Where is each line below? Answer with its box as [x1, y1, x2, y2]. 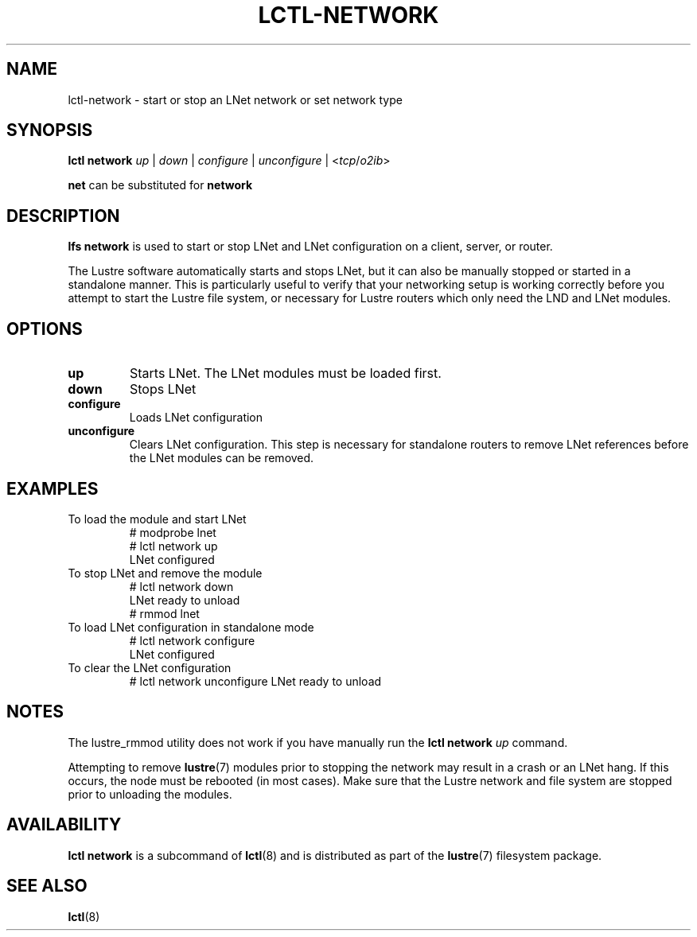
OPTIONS [6, 318, 83, 339]
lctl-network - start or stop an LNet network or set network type [68, 92, 403, 107]
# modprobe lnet [129, 525, 216, 539]
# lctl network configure [129, 633, 255, 647]
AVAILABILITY [6, 815, 122, 835]
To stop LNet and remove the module [68, 566, 263, 580]
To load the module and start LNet [68, 511, 247, 526]
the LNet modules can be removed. [129, 451, 314, 465]
